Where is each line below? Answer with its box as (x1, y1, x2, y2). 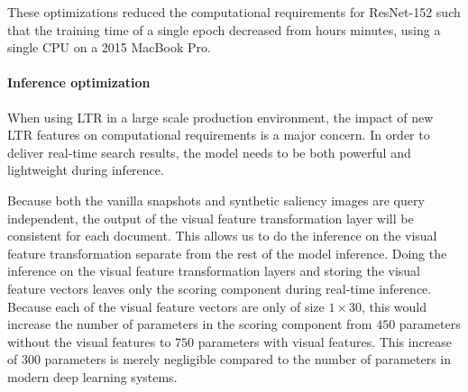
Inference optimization (7, 73, 151, 92)
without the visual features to (7, 332, 171, 351)
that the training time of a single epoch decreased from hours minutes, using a (7, 20, 441, 39)
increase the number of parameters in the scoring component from (7, 315, 372, 333)
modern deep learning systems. (7, 367, 178, 386)
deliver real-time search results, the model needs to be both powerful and (7, 142, 411, 161)
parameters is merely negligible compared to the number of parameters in (44, 350, 452, 369)
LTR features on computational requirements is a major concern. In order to (7, 125, 430, 144)
